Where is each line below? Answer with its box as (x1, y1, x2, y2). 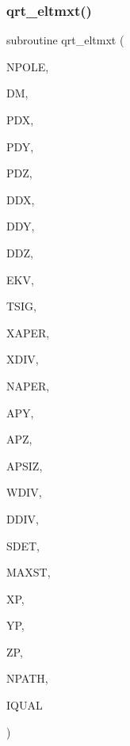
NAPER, (6, 377, 50, 394)
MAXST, (6, 564, 51, 580)
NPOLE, (6, 58, 49, 74)
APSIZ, (6, 457, 43, 474)
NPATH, (6, 670, 48, 687)
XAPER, (6, 324, 50, 341)
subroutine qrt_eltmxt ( (6, 32, 124, 48)
